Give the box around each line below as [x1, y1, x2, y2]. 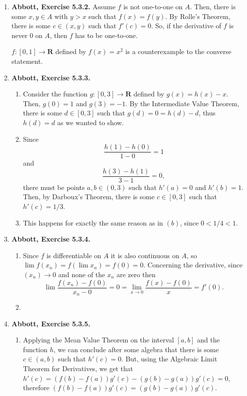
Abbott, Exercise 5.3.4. [11, 234, 91, 244]
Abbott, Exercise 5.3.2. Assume [11, 1, 115, 11]
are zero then [116, 269, 156, 279]
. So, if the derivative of [151, 20, 221, 31]
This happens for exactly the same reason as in [23, 217, 163, 227]
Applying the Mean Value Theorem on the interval [23, 335, 174, 345]
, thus [198, 108, 216, 118]
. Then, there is [190, 1, 236, 11]
